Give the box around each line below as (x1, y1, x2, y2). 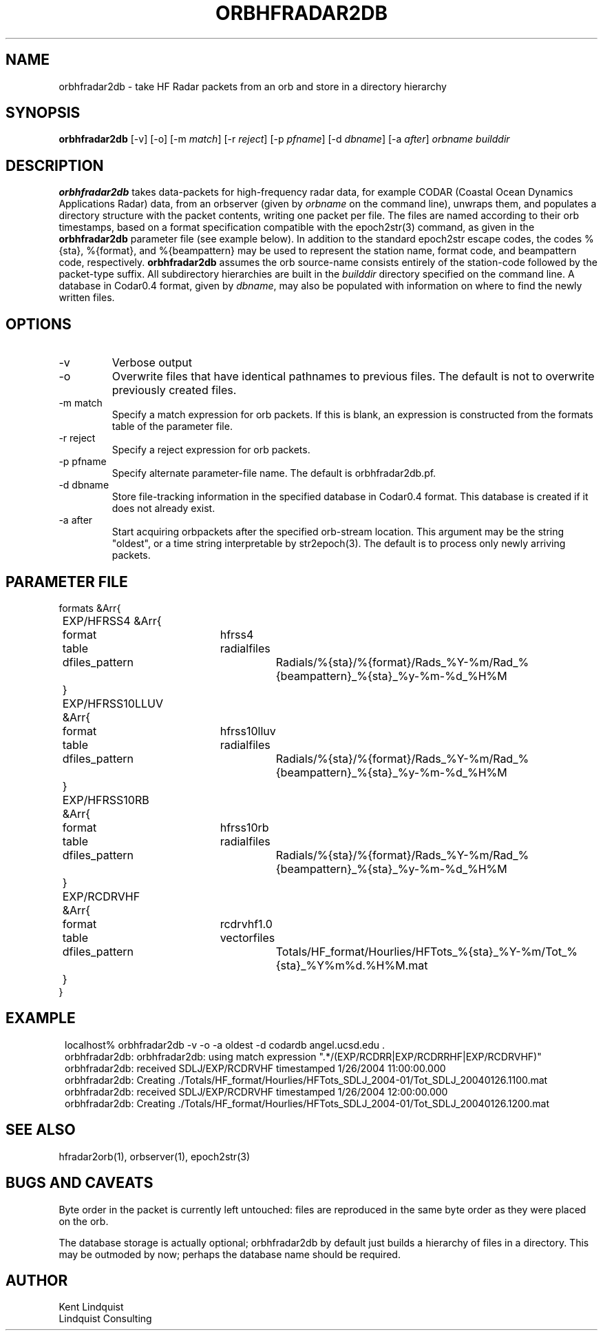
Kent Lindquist (59, 1301, 124, 1313)
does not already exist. (112, 502, 215, 515)
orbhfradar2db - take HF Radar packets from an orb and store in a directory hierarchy (59, 80, 447, 92)
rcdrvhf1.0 (220, 916, 273, 931)
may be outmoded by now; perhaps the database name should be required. (59, 1248, 401, 1260)
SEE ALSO (6, 1121, 76, 1139)
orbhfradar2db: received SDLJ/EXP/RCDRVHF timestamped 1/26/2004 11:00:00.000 (65, 1062, 446, 1074)
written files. (59, 291, 115, 304)
